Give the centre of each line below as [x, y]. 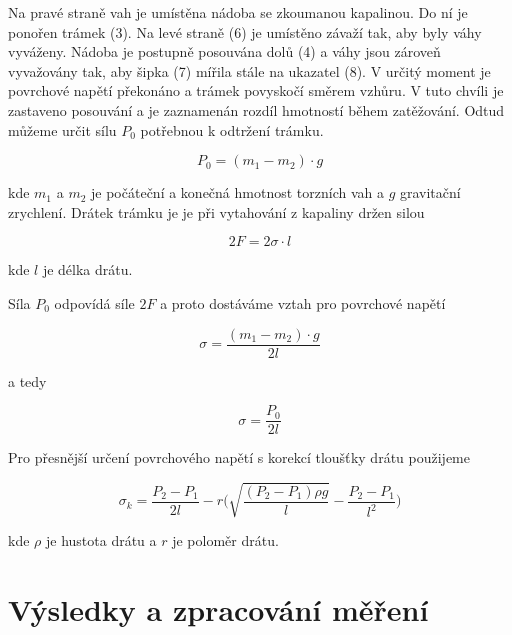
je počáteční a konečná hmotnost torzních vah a [237, 192]
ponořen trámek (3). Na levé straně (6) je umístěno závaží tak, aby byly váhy [245, 31]
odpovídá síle [94, 302]
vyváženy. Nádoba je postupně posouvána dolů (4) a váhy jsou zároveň [224, 51]
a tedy [27, 380]
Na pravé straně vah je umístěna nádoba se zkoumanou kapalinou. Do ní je [238, 12]
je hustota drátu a [101, 540]
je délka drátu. [87, 269]
